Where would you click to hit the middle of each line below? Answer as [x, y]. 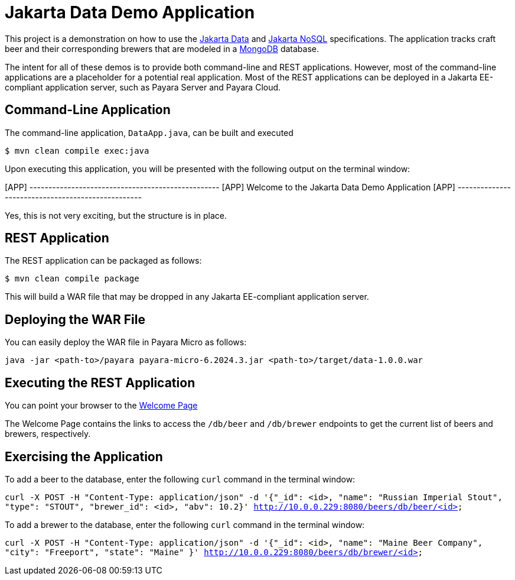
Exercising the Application [84, 456]
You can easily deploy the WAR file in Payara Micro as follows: [126, 342]
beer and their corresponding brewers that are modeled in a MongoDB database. [162, 48]
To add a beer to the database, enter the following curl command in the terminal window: [180, 479]
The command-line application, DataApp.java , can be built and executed [149, 132]
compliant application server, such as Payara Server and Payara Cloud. [143, 87]
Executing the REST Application [100, 383]
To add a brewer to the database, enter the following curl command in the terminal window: [185, 524]
